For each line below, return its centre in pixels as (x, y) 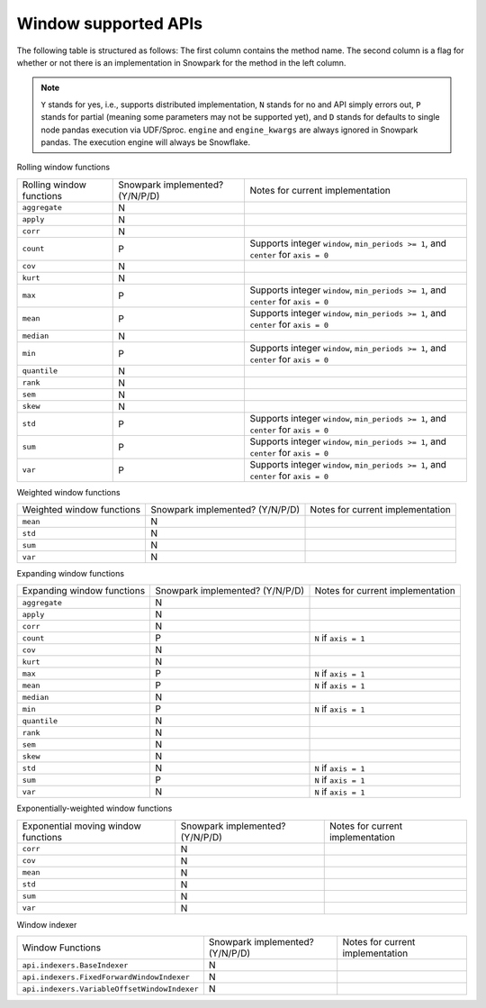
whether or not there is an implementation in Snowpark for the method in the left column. (181, 62)
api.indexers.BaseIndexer (75, 965)
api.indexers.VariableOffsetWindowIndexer (110, 989)
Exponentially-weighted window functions (94, 808)
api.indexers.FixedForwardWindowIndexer (106, 977)
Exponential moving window (81, 826)
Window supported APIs (110, 23)
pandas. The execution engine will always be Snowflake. (146, 142)
